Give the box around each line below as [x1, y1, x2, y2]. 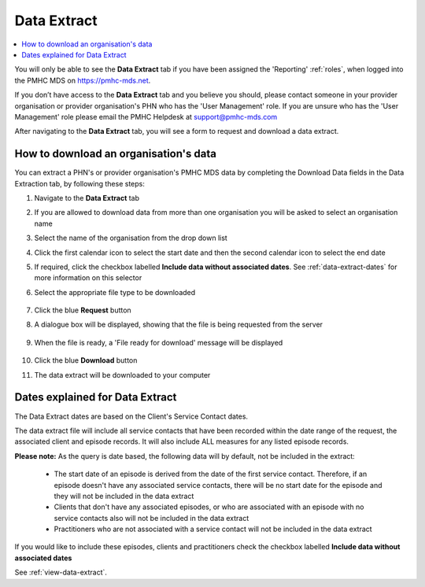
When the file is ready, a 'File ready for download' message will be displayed [34, 338, 283, 347]
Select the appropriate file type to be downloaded [34, 287, 196, 297]
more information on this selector [34, 273, 142, 282]
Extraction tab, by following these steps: [14, 179, 146, 188]
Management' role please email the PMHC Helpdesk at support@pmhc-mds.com [14, 112, 278, 121]
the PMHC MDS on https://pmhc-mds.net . [14, 76, 151, 85]
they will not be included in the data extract [54, 491, 194, 500]
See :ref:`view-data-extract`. [14, 567, 108, 578]
